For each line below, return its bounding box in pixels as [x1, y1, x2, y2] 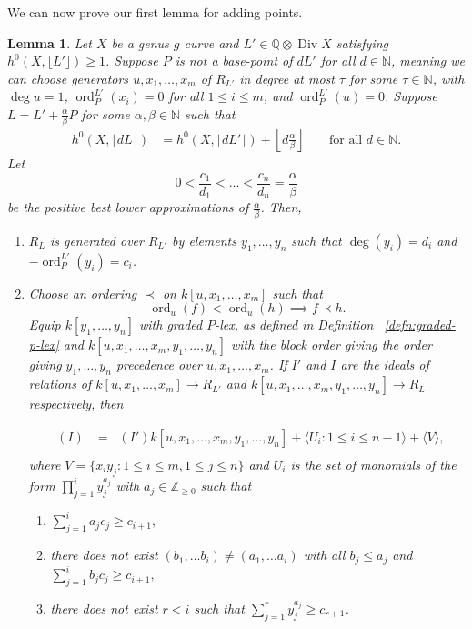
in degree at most [239, 68, 335, 87]
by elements [172, 230, 236, 249]
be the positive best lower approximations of [7, 198, 249, 217]
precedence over [115, 355, 203, 374]
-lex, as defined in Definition [215, 315, 374, 334]
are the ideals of [340, 355, 429, 374]
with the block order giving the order [231, 335, 432, 354]
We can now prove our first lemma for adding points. [7, 3, 303, 21]
